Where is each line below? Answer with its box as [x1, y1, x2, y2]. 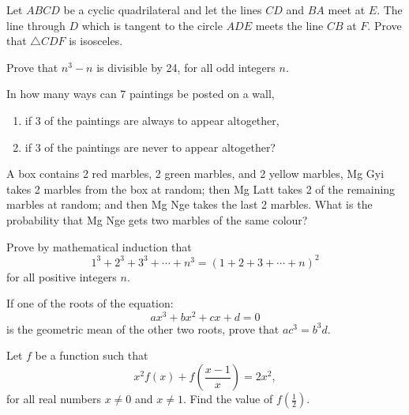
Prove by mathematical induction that [6, 238, 192, 255]
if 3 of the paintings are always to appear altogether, [24, 111, 280, 128]
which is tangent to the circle [81, 17, 223, 33]
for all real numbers [6, 390, 101, 407]
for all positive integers [6, 268, 117, 285]
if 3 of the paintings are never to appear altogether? [24, 138, 276, 155]
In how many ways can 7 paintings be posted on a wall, [6, 85, 275, 102]
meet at [328, 2, 366, 17]
